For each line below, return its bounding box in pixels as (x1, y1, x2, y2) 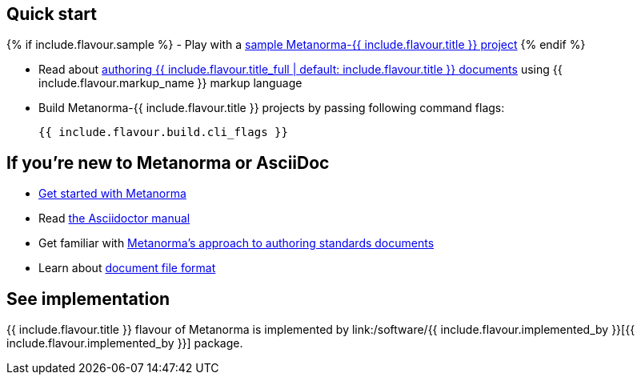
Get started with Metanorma (38, 186, 186, 201)
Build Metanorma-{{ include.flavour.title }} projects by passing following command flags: (38, 101, 505, 115)
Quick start (6, 4, 97, 24)
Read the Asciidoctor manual (38, 211, 190, 226)
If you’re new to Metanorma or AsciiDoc (6, 152, 330, 173)
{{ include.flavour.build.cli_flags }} (38, 126, 288, 139)
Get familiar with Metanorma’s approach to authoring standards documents (38, 236, 435, 251)
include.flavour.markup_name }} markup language (38, 76, 302, 90)
